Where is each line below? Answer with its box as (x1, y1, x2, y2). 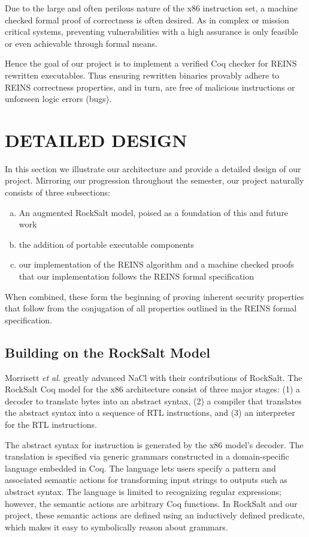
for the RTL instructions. (5, 418, 97, 430)
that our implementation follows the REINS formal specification (19, 270, 255, 283)
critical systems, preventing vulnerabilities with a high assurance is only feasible (5, 25, 298, 38)
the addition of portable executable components (19, 238, 194, 250)
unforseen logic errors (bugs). (5, 92, 112, 105)
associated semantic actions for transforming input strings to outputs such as (5, 473, 287, 486)
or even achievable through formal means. (5, 37, 157, 49)
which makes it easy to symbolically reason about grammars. (5, 520, 228, 533)
